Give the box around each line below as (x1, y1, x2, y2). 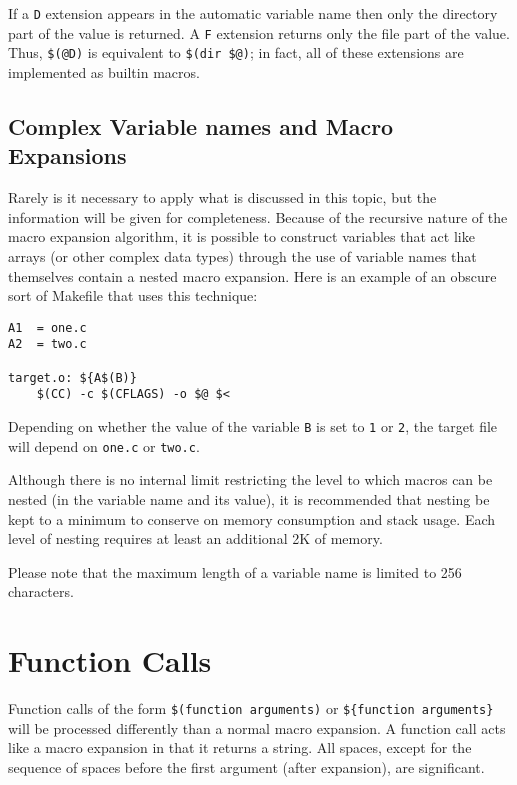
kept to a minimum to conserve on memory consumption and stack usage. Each (8, 508, 496, 529)
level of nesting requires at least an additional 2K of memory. (8, 528, 383, 549)
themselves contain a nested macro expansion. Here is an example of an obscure (8, 265, 497, 286)
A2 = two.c (8, 337, 87, 352)
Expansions (8, 140, 127, 171)
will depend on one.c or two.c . (8, 435, 200, 456)
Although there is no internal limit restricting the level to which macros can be (8, 469, 493, 490)
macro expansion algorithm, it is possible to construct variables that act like (8, 226, 475, 247)
